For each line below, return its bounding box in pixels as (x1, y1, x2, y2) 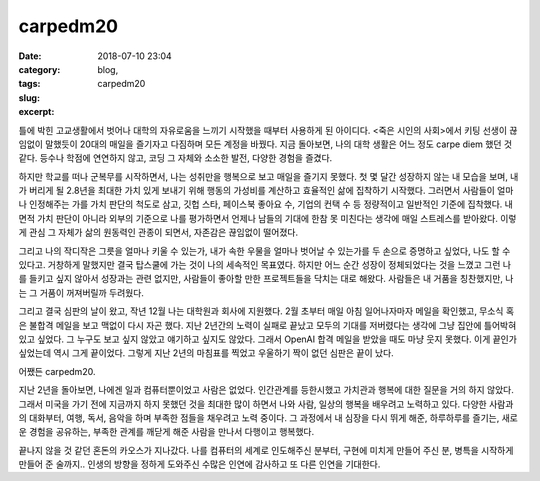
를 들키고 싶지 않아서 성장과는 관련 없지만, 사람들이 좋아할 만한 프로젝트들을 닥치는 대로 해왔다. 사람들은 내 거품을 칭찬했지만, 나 (18, 273, 514, 285)
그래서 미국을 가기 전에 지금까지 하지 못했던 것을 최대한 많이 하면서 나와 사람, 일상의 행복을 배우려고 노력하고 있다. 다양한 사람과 (18, 398, 514, 410)
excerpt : (18, 106, 55, 118)
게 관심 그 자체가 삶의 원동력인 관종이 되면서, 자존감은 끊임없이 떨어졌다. (18, 226, 299, 239)
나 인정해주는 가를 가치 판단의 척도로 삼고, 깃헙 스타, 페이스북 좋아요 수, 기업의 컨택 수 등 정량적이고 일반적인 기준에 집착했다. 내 (18, 198, 514, 210)
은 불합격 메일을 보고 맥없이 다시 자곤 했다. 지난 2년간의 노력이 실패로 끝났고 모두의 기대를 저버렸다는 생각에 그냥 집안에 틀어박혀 (18, 319, 517, 331)
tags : (18, 78, 41, 90)
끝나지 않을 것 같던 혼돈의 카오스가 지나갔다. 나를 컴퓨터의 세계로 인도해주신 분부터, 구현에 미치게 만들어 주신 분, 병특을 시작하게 (18, 444, 514, 456)
